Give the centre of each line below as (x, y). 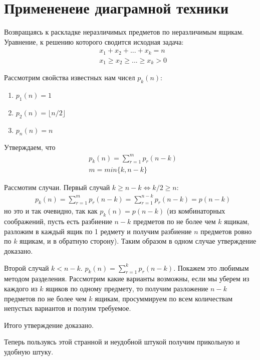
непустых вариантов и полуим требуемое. (68, 308)
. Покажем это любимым (211, 267)
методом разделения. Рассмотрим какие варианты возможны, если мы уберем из (127, 279)
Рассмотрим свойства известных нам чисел (70, 77)
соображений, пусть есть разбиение (58, 221)
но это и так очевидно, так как (51, 211)
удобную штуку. (29, 351)
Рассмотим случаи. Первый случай (57, 187)
